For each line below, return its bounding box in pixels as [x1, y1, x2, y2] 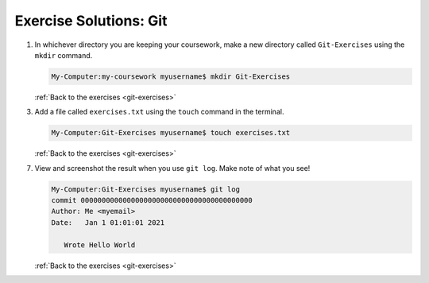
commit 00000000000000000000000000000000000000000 [51, 196, 253, 205]
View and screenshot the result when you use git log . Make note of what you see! [34, 163, 311, 173]
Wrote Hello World [64, 240, 136, 250]
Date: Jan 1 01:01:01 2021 [51, 218, 165, 227]
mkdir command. [34, 50, 93, 60]
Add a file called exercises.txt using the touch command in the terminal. [34, 107, 284, 117]
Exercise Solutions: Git [14, 12, 168, 29]
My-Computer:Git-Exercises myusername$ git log [51, 184, 240, 194]
